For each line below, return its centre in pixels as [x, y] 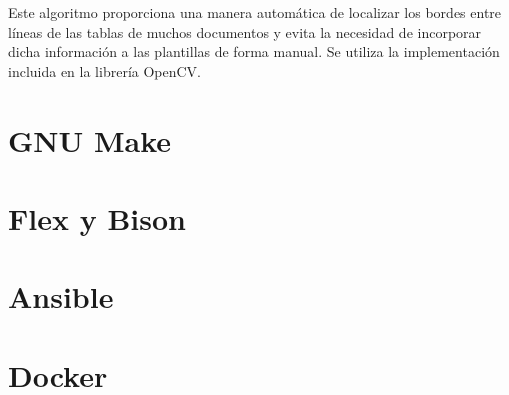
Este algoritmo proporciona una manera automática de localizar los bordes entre [255, 12]
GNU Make [90, 139]
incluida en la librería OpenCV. [105, 70]
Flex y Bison [97, 217]
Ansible [61, 296]
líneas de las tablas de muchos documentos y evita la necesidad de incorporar [245, 31]
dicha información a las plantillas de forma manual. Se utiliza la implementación [254, 51]
